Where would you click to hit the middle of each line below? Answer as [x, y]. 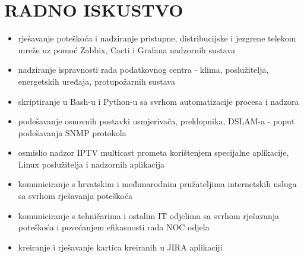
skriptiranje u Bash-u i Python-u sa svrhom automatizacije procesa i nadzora [159, 101]
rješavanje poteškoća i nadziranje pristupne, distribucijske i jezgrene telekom [157, 38]
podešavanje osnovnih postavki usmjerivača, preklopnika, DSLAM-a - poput [156, 121]
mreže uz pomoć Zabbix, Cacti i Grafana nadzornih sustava [126, 49]
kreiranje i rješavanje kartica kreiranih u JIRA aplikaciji [120, 247]
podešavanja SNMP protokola [72, 132]
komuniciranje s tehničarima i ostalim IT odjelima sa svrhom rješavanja [148, 215]
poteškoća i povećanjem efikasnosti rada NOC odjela [114, 227]
